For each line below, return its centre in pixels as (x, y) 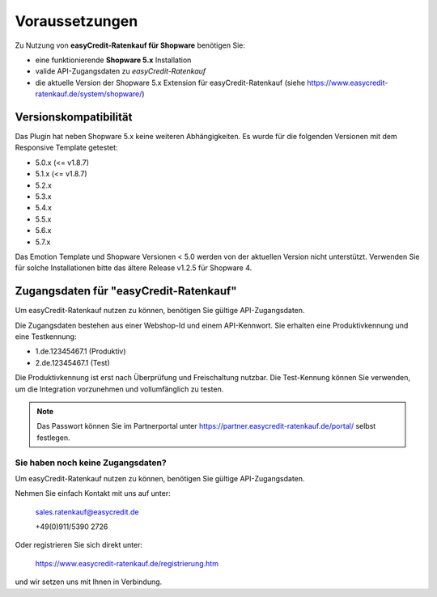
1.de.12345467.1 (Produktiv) (81, 351)
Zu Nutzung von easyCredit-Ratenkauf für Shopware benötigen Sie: (130, 45)
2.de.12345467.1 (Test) (72, 362)
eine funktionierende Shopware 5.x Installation (113, 60)
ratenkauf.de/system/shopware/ (89, 94)
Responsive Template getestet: (66, 148)
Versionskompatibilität (74, 117)
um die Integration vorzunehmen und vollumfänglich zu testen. (119, 389)
